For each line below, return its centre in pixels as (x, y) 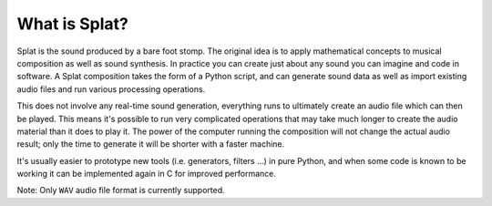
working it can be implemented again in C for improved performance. (147, 174)
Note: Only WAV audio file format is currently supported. (121, 191)
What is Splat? (73, 24)
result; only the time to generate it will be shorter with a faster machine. (151, 144)
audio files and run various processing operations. (111, 89)
